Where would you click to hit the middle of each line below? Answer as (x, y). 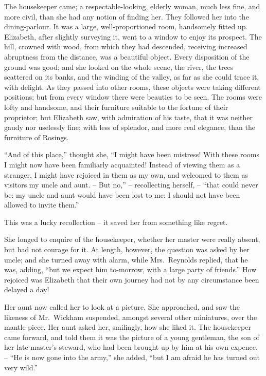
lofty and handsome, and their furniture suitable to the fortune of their (116, 107)
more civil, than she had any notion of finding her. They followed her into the (127, 16)
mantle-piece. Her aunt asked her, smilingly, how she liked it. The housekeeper (128, 327)
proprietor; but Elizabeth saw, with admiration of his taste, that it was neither (128, 117)
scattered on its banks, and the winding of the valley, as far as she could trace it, (132, 77)
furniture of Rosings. (37, 137)
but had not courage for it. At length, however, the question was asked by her (127, 249)
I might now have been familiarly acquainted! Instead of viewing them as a (122, 164)
